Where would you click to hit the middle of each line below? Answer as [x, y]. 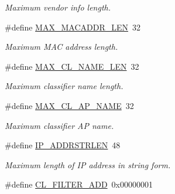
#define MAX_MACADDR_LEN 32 [73, 27]
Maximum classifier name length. [64, 86]
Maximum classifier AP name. [59, 125]
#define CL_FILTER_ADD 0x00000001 [79, 184]
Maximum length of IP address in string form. [88, 164]
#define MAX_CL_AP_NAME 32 [69, 105]
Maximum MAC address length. [61, 47]
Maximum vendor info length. [58, 7]
